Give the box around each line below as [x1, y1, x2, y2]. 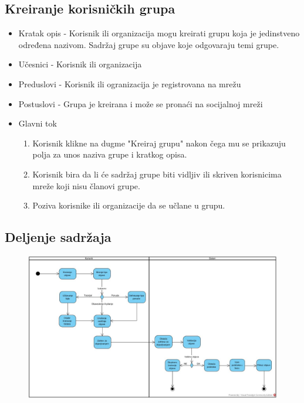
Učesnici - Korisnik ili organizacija [18, 58, 142, 70]
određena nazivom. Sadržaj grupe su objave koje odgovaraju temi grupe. [18, 38, 279, 50]
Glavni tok [18, 117, 57, 129]
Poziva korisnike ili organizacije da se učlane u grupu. [32, 199, 225, 211]
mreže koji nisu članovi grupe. [32, 179, 140, 192]
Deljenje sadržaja [5, 228, 112, 246]
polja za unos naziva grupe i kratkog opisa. [32, 148, 187, 160]
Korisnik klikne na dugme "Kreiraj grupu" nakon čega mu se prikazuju [32, 136, 286, 149]
